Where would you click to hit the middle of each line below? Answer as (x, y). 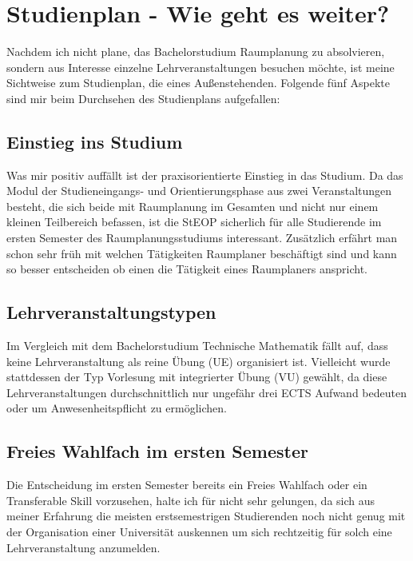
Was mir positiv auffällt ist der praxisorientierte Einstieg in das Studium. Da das (205, 175)
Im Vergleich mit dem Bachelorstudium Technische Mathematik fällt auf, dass (197, 346)
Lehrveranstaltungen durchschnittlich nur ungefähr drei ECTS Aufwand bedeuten (206, 392)
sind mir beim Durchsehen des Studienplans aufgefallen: (143, 98)
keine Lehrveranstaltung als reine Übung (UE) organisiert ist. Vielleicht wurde (199, 361)
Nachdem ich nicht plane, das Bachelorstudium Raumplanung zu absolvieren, (196, 52)
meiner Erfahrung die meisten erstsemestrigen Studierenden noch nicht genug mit (206, 516)
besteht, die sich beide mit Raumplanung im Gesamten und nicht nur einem (193, 206)
